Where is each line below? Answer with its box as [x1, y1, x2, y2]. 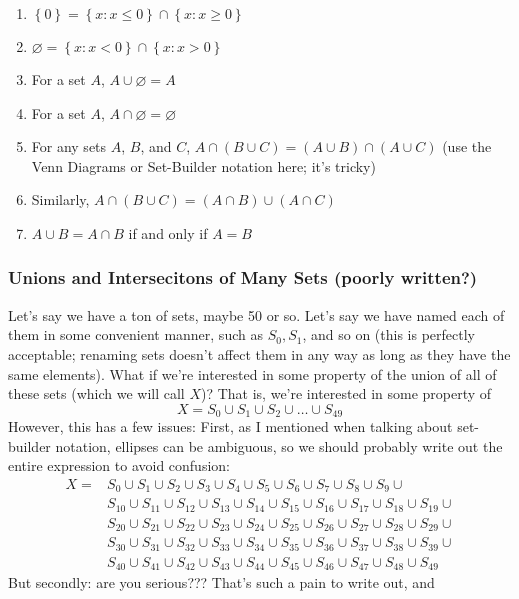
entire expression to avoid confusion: [8, 455, 230, 476]
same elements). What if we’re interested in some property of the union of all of [8, 363, 497, 384]
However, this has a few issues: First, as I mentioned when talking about [8, 416, 453, 437]
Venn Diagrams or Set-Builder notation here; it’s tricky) [31, 155, 376, 176]
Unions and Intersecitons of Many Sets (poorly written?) [8, 265, 478, 290]
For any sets [31, 136, 107, 157]
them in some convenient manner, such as [8, 324, 263, 345]
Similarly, [31, 189, 90, 210]
